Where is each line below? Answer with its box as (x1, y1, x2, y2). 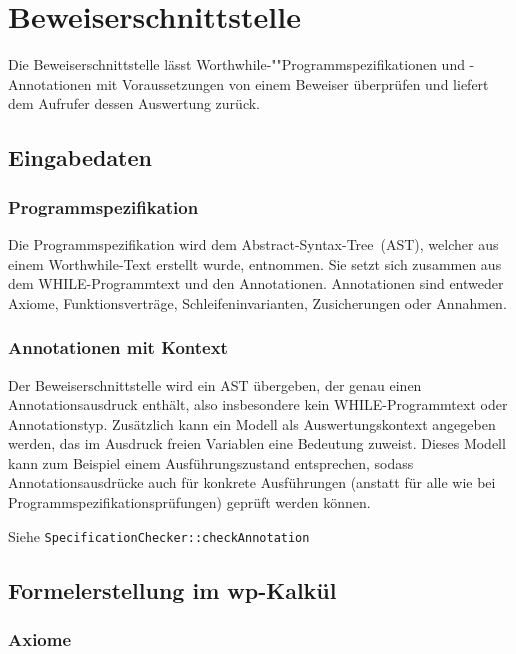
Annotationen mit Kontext (8, 335, 228, 360)
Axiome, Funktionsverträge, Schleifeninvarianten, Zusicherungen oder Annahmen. (8, 292, 507, 313)
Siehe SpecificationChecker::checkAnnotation (8, 525, 310, 546)
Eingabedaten (8, 142, 152, 173)
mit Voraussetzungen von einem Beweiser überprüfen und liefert (96, 73, 489, 94)
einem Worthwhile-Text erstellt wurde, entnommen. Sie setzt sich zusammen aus (8, 253, 502, 274)
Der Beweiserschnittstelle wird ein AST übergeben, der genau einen (8, 374, 422, 395)
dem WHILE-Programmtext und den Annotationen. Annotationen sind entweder (8, 273, 504, 294)
